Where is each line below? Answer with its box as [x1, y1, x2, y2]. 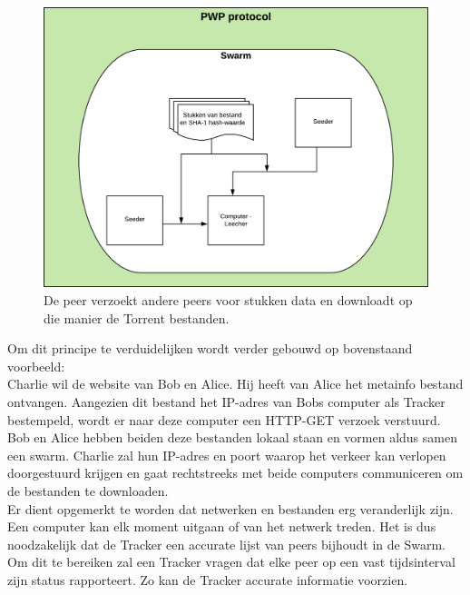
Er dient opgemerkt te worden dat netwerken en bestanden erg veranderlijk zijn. [7, 499, 454, 518]
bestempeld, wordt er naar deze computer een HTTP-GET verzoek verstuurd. [7, 410, 441, 429]
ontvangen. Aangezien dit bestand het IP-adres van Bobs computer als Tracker [7, 392, 446, 412]
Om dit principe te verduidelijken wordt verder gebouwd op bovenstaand [7, 339, 413, 358]
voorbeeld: [7, 356, 65, 375]
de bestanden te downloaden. [7, 481, 169, 500]
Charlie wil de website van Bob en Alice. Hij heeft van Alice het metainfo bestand [7, 374, 464, 393]
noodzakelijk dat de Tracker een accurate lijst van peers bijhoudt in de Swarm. [7, 534, 446, 553]
